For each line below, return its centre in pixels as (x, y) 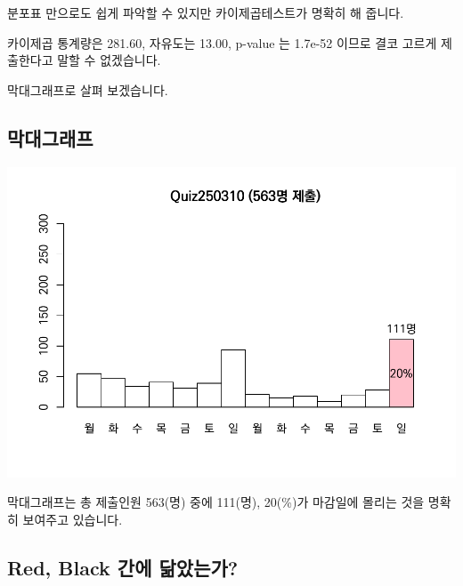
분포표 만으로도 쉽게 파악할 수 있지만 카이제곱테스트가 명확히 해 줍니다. (206, 12)
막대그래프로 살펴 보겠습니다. (88, 89)
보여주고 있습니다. (73, 519)
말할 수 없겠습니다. (109, 60)
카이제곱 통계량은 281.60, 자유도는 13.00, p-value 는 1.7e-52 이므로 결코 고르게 (222, 42)
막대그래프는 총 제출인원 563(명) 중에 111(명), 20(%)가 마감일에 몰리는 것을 (216, 502)
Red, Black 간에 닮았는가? (123, 567)
